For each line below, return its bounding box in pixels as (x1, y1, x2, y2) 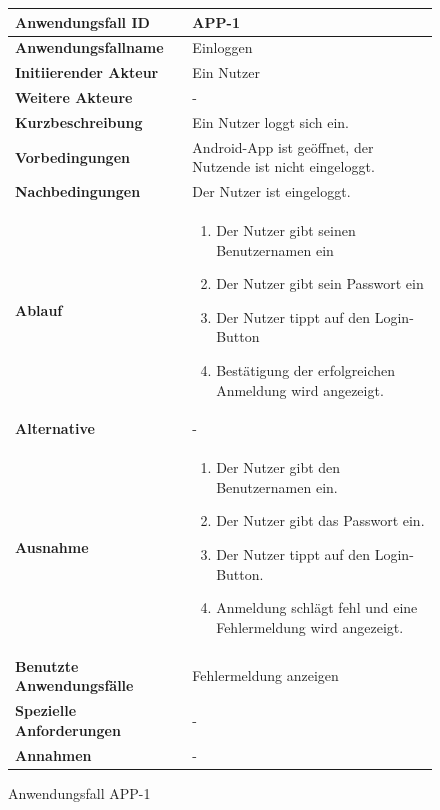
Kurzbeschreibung (15, 111, 143, 132)
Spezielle (15, 700, 77, 721)
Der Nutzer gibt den (216, 457, 341, 478)
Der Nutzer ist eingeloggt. (192, 181, 351, 202)
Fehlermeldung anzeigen (192, 665, 339, 686)
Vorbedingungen (15, 146, 130, 167)
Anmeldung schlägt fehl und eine (216, 597, 418, 618)
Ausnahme (15, 537, 89, 558)
